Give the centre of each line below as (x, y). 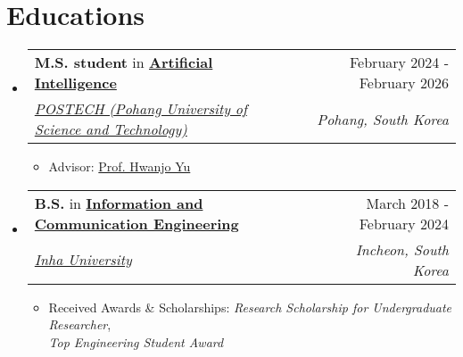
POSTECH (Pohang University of (141, 109)
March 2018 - (407, 203)
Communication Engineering (136, 223)
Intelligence (75, 83)
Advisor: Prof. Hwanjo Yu (120, 166)
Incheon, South (402, 249)
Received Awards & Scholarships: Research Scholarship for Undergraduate (250, 307)
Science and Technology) (111, 129)
